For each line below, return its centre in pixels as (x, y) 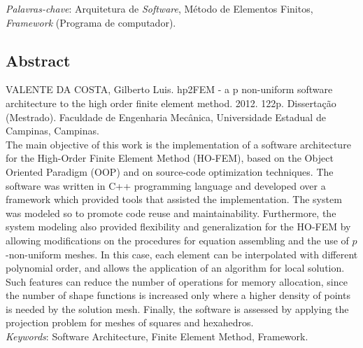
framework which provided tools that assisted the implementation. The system (174, 199)
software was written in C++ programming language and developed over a (166, 185)
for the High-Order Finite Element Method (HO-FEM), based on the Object (170, 158)
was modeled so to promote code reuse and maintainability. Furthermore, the (171, 213)
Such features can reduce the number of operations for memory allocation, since (177, 281)
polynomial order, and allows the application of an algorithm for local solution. (175, 268)
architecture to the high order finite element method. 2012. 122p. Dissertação (171, 103)
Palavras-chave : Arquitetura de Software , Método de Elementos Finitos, (159, 8)
